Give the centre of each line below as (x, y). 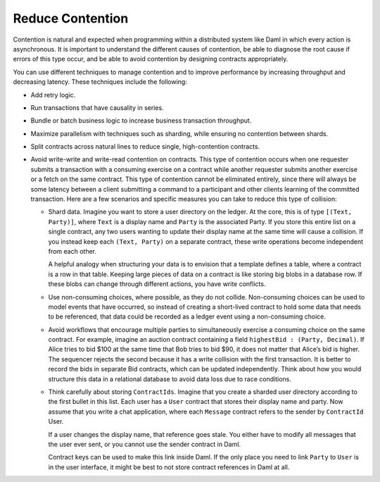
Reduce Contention (71, 18)
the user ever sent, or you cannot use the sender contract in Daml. (145, 444)
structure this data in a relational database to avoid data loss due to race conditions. (170, 379)
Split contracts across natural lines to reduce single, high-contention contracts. (145, 147)
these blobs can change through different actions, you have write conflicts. (157, 284)
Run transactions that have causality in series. (97, 107)
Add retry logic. (53, 94)
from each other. (72, 251)
